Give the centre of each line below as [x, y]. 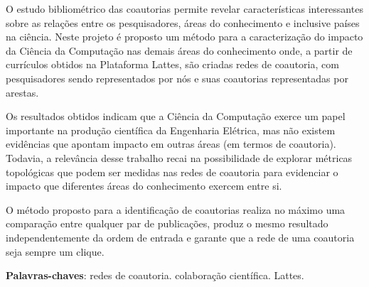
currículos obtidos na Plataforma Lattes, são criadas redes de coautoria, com [172, 64]
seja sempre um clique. [55, 251]
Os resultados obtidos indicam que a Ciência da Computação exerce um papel [176, 116]
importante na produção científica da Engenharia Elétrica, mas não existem [171, 130]
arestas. [22, 92]
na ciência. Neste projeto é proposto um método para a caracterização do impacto [184, 37]
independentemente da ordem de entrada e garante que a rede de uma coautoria [180, 237]
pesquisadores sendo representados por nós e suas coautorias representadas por [177, 78]
